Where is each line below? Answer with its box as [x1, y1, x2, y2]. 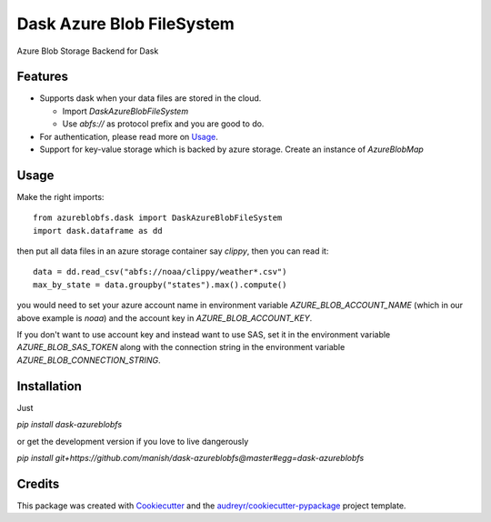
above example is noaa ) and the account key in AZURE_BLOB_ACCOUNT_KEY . [16, 312, 313, 323]
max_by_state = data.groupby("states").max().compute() [33, 279, 287, 290]
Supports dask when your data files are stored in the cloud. [39, 93, 262, 104]
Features [16, 69, 68, 85]
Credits [16, 476, 60, 491]
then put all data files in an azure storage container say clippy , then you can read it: [16, 246, 329, 256]
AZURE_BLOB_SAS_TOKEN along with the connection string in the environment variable [16, 342, 346, 353]
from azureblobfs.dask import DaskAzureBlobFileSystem [33, 213, 283, 223]
